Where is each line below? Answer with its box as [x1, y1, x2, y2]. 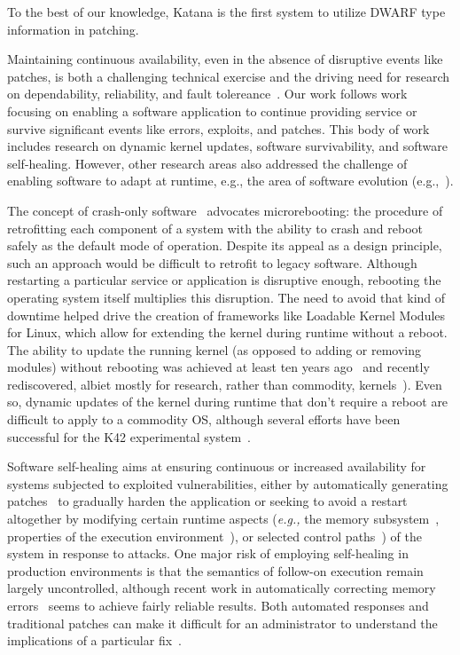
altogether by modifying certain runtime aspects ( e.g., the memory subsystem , [7, 509, 440, 528]
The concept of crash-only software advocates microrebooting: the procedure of [7, 201, 443, 219]
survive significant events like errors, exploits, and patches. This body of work [7, 119, 430, 138]
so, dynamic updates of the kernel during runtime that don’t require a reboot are [7, 392, 448, 411]
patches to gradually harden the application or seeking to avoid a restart [7, 492, 408, 510]
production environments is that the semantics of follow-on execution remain [7, 561, 424, 580]
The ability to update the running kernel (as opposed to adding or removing [7, 340, 422, 359]
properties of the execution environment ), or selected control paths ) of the [7, 526, 422, 545]
